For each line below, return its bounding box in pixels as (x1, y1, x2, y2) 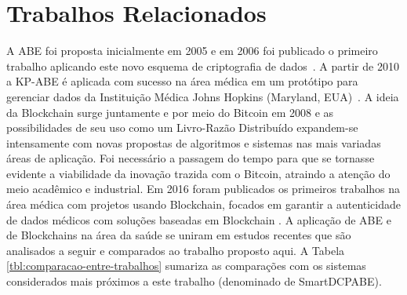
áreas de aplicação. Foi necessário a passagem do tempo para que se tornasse (6, 150, 375, 166)
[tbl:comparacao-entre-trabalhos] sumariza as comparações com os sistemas (6, 257, 366, 274)
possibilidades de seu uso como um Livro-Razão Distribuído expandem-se (6, 119, 358, 136)
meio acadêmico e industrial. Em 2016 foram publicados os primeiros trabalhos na (6, 180, 401, 197)
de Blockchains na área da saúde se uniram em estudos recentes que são (6, 227, 351, 243)
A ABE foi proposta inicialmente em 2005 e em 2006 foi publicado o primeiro (6, 42, 378, 59)
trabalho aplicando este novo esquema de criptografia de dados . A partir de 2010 (6, 57, 399, 74)
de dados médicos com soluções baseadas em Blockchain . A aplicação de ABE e (6, 211, 391, 228)
